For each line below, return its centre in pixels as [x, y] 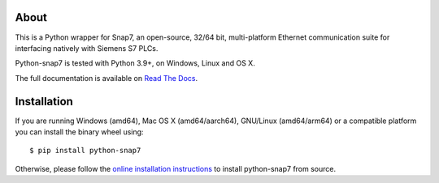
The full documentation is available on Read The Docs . [106, 78]
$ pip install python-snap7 [85, 151]
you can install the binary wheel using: [79, 132]
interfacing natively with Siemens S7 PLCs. [87, 48]
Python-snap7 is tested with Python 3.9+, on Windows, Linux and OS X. [135, 63]
